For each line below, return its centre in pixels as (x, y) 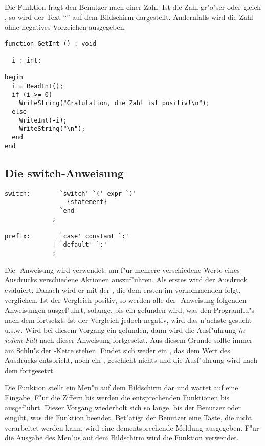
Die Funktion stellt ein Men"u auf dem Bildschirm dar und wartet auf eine (122, 387)
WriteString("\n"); (52, 129)
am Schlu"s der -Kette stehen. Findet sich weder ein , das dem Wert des (117, 350)
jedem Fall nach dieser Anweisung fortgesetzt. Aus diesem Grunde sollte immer (129, 340)
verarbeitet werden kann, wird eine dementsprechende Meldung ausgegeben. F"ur (132, 427)
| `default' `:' (80, 245)
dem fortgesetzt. (30, 370)
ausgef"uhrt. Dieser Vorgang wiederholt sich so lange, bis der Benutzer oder (123, 407)
